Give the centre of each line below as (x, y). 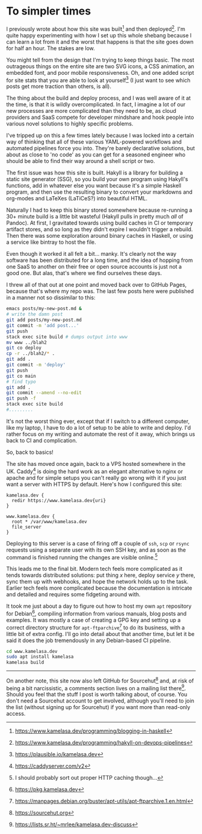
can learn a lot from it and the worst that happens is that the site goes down (100, 42)
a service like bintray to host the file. (51, 242)
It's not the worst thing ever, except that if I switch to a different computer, (98, 421)
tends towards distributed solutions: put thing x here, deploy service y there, (101, 575)
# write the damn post (35, 314)
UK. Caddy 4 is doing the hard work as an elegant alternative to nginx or (95, 471)
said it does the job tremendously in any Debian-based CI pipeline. (89, 640)
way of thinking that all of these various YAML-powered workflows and (94, 142)
